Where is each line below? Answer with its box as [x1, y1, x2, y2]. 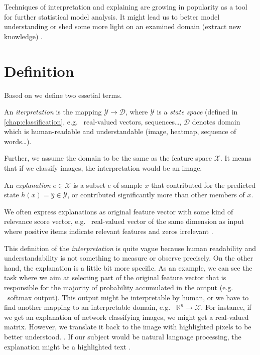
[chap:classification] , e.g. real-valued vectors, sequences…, [4, 116, 182, 127]
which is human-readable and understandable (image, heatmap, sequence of [4, 126, 236, 137]
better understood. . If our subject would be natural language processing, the [4, 331, 241, 341]
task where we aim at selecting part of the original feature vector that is [4, 272, 226, 283]
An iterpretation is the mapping [4, 106, 102, 117]
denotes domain [192, 116, 240, 127]
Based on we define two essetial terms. [4, 89, 122, 100]
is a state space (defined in [157, 106, 238, 117]
